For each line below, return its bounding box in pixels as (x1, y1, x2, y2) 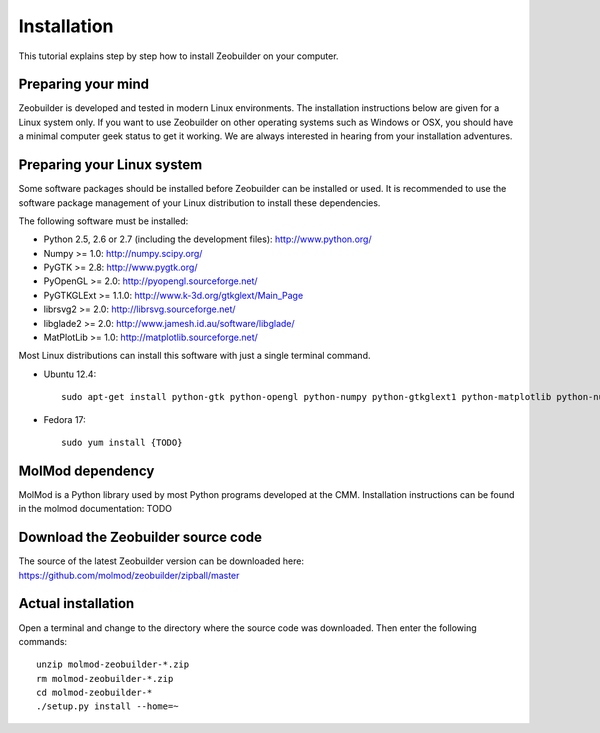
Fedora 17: (43, 413, 87, 425)
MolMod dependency (18, 462, 155, 479)
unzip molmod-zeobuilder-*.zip (36, 659, 190, 670)
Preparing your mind (18, 76, 150, 93)
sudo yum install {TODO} (61, 437, 183, 448)
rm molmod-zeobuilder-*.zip (36, 673, 174, 684)
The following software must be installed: (18, 215, 189, 227)
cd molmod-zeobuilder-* (36, 687, 153, 699)
